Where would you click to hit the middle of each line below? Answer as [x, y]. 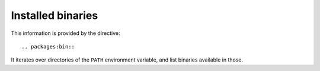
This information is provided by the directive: [65, 33]
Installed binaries [55, 15]
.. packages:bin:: [48, 46]
